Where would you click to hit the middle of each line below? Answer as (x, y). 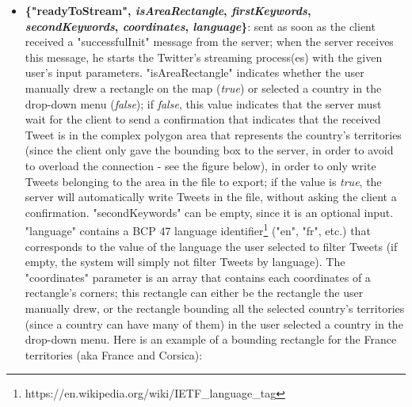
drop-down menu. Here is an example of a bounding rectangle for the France (211, 339)
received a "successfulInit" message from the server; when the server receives (209, 42)
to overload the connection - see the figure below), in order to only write (200, 165)
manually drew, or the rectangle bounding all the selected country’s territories (215, 308)
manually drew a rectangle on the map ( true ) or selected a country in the (203, 87)
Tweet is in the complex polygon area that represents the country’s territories (213, 134)
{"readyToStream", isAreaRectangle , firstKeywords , (168, 10)
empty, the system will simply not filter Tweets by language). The (185, 262)
